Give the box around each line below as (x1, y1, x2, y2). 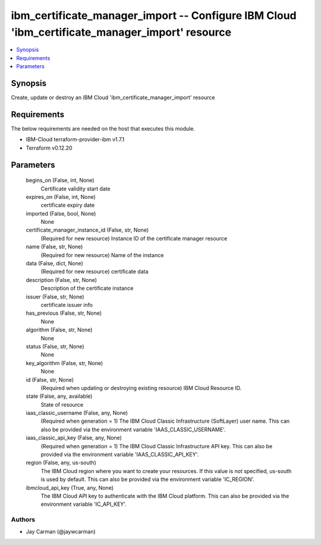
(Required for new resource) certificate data (40, 268, 149, 275)
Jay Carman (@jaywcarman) (26, 528, 96, 535)
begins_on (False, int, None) (26, 177, 95, 184)
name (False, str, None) (26, 243, 83, 251)
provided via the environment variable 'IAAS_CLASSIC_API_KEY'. (40, 451, 199, 458)
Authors (11, 515, 36, 524)
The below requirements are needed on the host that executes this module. (11, 125, 196, 132)
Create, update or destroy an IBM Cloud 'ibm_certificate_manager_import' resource (11, 94, 215, 101)
